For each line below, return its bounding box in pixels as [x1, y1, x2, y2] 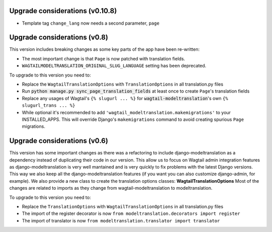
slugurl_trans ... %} [22, 103, 76, 108]
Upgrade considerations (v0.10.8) [9, 7, 117, 15]
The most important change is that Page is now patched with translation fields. [22, 55, 185, 61]
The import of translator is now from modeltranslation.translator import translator [22, 217, 220, 223]
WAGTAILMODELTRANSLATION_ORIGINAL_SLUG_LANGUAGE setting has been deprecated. [22, 63, 207, 69]
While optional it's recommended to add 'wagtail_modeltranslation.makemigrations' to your [22, 109, 231, 115]
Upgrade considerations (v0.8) [9, 33, 108, 42]
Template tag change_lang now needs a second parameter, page [22, 20, 160, 26]
